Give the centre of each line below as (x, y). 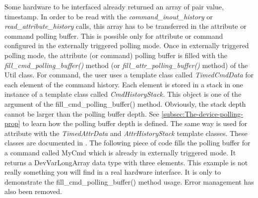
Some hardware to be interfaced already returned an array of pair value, (114, 6)
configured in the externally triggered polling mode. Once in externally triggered (127, 45)
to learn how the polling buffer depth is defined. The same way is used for (135, 123)
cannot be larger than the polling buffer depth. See (82, 113)
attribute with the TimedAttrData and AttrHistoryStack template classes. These (126, 133)
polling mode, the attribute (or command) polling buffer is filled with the (116, 55)
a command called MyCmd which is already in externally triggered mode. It (120, 152)
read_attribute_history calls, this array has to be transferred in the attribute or (126, 26)
